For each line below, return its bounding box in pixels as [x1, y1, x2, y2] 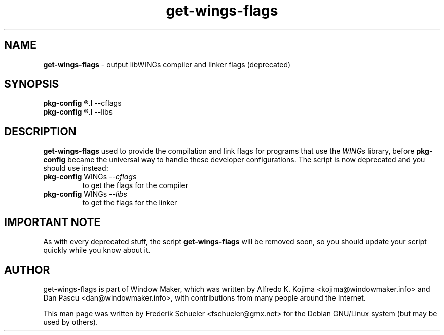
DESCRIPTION [4, 125, 77, 138]
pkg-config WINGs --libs [43, 190, 127, 199]
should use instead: [43, 164, 108, 173]
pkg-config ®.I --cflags [43, 99, 122, 108]
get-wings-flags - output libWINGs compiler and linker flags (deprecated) [43, 60, 291, 69]
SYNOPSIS [4, 78, 59, 91]
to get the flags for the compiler [82, 181, 188, 190]
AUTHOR [4, 263, 50, 276]
